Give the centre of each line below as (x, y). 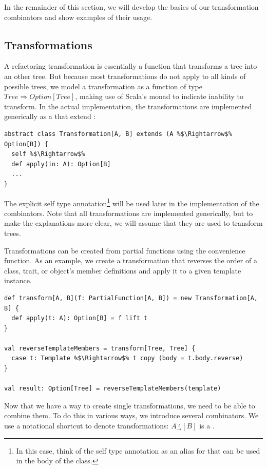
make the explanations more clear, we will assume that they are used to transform (133, 223)
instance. (18, 280)
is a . (207, 426)
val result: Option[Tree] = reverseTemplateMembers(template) (113, 389)
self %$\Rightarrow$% (48, 154)
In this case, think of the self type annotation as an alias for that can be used (138, 450)
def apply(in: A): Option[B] (61, 164)
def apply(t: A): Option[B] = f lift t (80, 318)
